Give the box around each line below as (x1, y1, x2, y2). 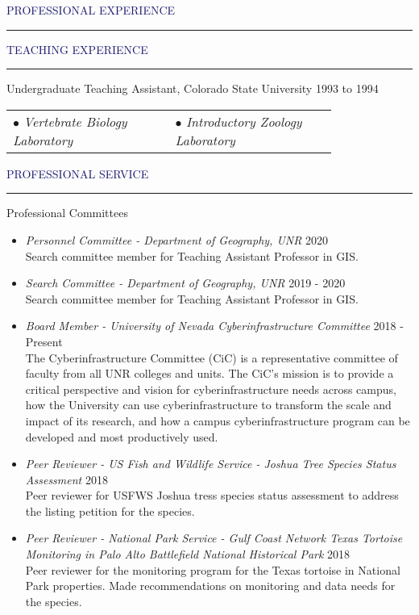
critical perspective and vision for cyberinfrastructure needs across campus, (25, 380, 396, 397)
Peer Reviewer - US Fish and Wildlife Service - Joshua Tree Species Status (25, 455, 396, 472)
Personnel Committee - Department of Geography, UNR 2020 (25, 231, 329, 248)
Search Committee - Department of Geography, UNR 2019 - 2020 (25, 274, 346, 291)
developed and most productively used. (25, 428, 218, 445)
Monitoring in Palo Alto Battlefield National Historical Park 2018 (25, 546, 351, 563)
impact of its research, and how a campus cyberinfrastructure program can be (25, 412, 410, 429)
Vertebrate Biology (23, 111, 127, 131)
